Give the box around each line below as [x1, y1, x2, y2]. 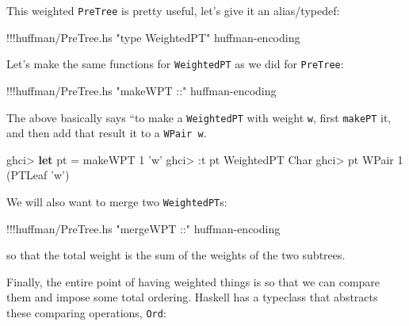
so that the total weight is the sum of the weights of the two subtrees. [6, 247, 346, 263]
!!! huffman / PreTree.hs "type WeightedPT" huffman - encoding [6, 29, 300, 45]
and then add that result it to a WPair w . [6, 125, 207, 141]
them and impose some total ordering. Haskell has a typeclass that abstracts [6, 289, 378, 305]
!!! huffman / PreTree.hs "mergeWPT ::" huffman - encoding [6, 220, 281, 236]
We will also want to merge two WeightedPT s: [6, 194, 227, 209]
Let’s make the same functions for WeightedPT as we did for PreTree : [6, 56, 344, 72]
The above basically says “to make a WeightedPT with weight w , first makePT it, [6, 109, 392, 125]
